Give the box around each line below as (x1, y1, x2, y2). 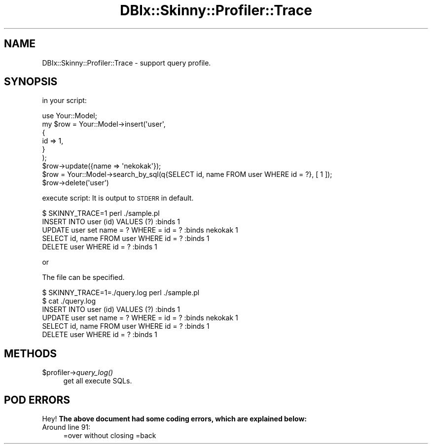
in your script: (42, 96, 87, 105)
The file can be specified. (42, 273, 125, 282)
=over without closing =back (63, 431, 156, 440)
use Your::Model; (42, 111, 97, 120)
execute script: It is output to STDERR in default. (42, 194, 194, 203)
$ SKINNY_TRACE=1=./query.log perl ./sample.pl (42, 288, 200, 297)
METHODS (4, 347, 57, 360)
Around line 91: (42, 423, 91, 432)
